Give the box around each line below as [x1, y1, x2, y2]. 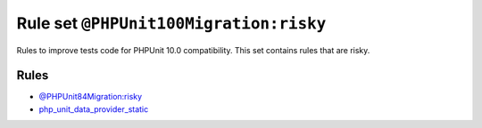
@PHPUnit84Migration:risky [38, 92, 143, 102]
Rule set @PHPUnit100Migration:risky [16, 13, 327, 33]
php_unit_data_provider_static [38, 103, 149, 115]
